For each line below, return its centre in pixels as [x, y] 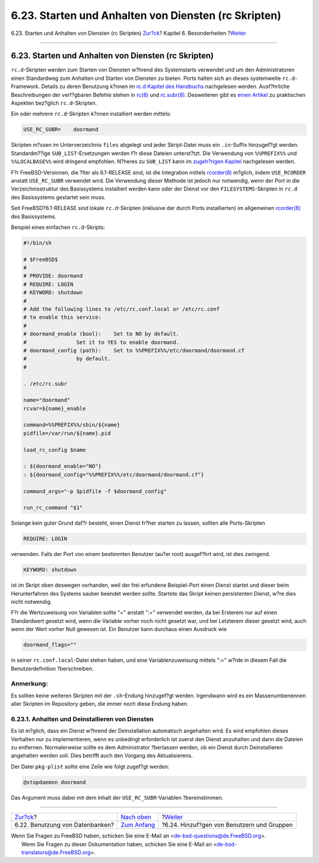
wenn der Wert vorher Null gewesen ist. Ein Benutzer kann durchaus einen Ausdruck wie [119, 629]
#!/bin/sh [38, 243]
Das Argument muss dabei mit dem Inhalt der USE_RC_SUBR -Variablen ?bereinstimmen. [117, 797]
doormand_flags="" [50, 645]
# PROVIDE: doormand [53, 276]
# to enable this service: [62, 317]
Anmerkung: [30, 684]
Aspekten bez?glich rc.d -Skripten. [54, 103]
